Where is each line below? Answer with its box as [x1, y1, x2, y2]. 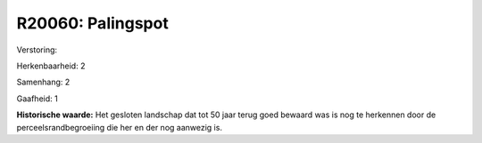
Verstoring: [16, 44, 58, 55]
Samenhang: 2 [16, 76, 71, 88]
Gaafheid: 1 [16, 93, 58, 104]
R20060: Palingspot [16, 13, 169, 33]
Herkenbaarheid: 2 [16, 60, 86, 71]
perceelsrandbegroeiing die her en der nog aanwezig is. [16, 122, 223, 132]
